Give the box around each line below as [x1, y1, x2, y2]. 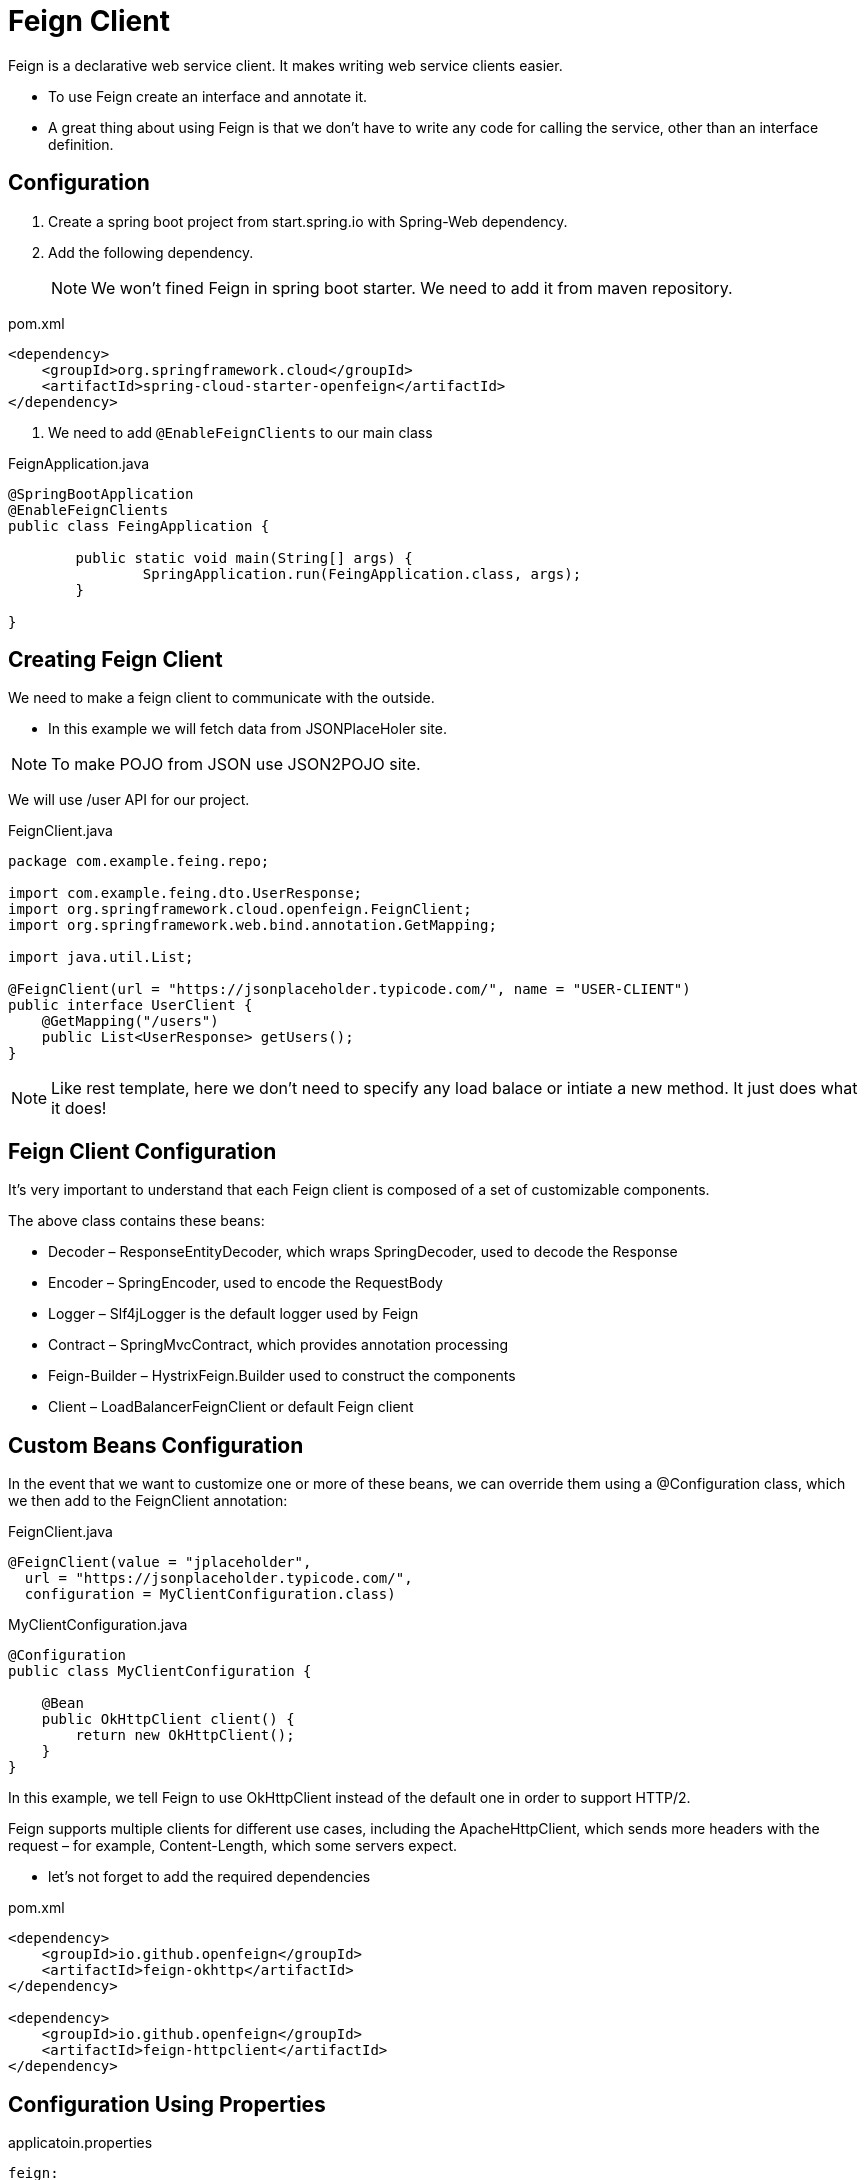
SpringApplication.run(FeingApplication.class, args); [142, 565, 582, 582]
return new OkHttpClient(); [75, 1727, 295, 1744]
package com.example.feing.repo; [8, 853, 270, 870]
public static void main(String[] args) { [75, 549, 413, 566]
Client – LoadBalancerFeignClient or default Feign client [48, 1398, 414, 1416]
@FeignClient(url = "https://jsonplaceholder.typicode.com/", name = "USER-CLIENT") [8, 981, 691, 998]
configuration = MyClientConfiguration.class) [24, 1586, 396, 1603]
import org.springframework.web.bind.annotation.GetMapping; [8, 917, 497, 934]
